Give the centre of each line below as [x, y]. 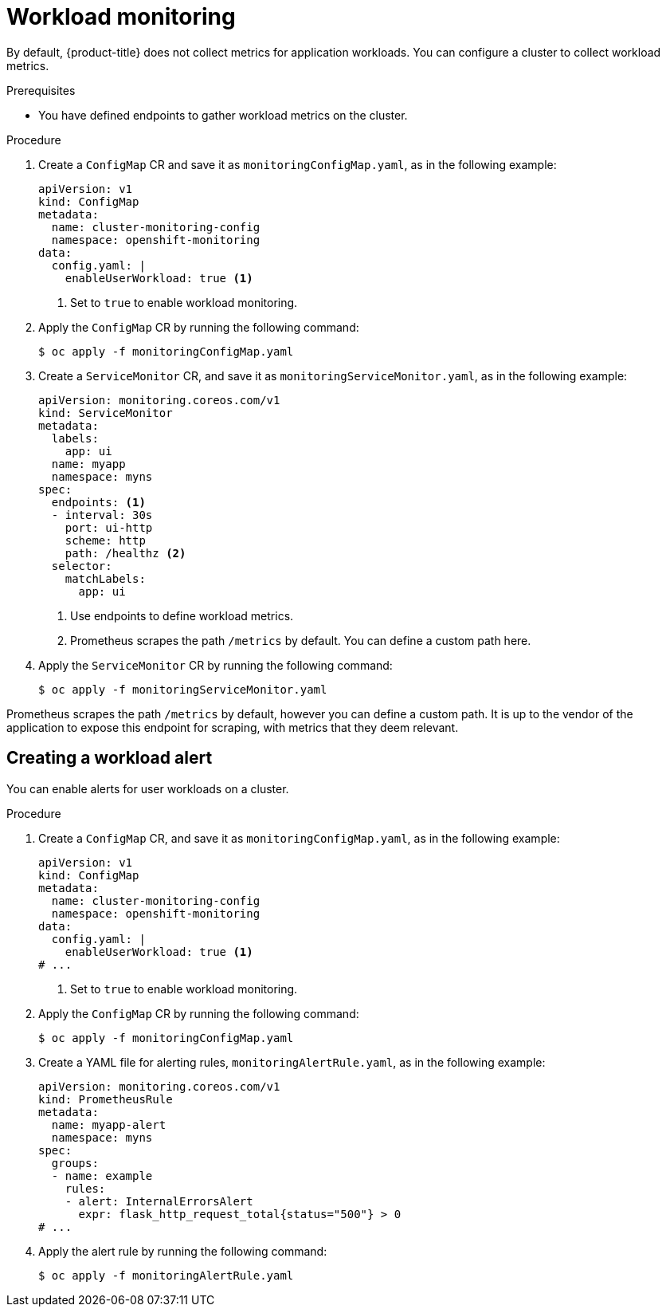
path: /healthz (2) [125, 553]
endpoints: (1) [98, 502]
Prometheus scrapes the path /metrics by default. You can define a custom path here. [301, 640]
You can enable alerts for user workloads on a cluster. [148, 788]
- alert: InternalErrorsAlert [159, 1201]
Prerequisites [41, 90]
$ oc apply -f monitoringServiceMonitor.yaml [183, 689]
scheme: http [105, 540]
